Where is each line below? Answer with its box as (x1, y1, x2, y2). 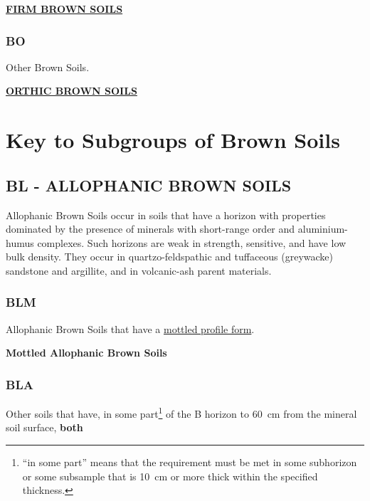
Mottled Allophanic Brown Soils (6, 345, 167, 360)
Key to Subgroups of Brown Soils (6, 125, 340, 154)
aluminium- (297, 221, 348, 236)
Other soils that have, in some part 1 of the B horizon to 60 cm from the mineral (6, 404, 357, 421)
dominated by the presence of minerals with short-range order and (6, 221, 295, 236)
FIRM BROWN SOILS (6, 1, 123, 16)
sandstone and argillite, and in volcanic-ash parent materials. (6, 263, 272, 278)
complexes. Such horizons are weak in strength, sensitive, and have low (37, 235, 347, 250)
